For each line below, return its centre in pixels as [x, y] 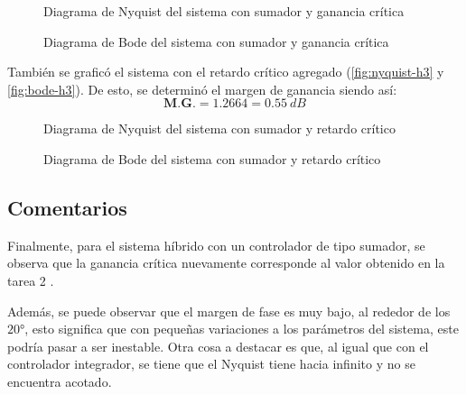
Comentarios [67, 207]
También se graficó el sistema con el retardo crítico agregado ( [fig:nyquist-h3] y [226, 72]
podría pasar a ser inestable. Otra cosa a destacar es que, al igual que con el [218, 346]
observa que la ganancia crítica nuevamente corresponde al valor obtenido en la [226, 263]
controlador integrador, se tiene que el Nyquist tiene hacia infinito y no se [211, 364]
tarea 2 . [31, 280]
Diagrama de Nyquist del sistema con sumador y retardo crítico [219, 128]
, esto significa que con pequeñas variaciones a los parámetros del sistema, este [242, 329]
